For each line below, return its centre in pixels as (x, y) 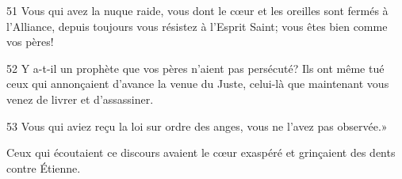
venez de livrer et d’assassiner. (80, 99)
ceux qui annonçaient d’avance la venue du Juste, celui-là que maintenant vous (198, 84)
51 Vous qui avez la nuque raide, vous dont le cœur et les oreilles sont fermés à (197, 10)
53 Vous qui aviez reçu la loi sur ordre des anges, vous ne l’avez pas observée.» (197, 126)
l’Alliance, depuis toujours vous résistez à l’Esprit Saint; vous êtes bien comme (197, 26)
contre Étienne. (44, 168)
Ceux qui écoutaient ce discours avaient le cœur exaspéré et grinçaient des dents (201, 152)
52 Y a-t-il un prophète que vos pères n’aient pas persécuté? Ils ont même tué (195, 68)
